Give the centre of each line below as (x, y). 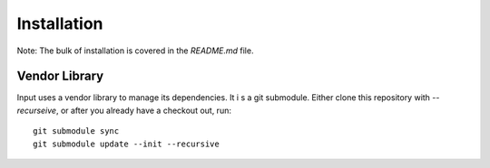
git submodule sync (76, 131)
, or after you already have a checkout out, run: (143, 110)
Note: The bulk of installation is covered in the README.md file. (135, 51)
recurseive (37, 110)
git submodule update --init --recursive (126, 144)
